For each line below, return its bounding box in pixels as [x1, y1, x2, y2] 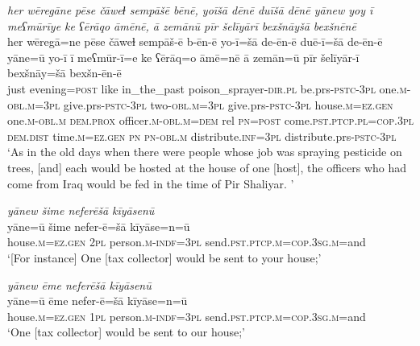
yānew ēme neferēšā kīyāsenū [7, 276, 152, 293]
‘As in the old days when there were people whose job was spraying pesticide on [7, 143, 402, 160]
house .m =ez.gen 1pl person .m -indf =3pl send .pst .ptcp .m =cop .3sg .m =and [7, 307, 366, 324]
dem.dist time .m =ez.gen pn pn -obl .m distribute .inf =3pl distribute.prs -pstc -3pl [7, 127, 397, 144]
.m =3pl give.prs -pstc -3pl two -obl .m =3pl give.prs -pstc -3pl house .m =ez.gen [24, 96, 393, 113]
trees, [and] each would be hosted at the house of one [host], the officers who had [7, 159, 407, 175]
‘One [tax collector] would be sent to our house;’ [7, 323, 246, 340]
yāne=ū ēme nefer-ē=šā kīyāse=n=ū [7, 292, 188, 309]
